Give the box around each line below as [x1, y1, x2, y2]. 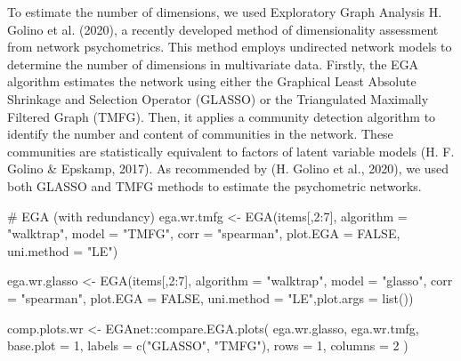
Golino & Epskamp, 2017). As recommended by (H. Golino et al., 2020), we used [7, 159, 449, 178]
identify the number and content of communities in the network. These [7, 124, 393, 143]
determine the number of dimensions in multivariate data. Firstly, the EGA [7, 54, 419, 73]
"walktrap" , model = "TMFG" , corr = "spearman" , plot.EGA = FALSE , [7, 224, 400, 243]
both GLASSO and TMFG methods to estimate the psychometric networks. [7, 176, 422, 195]
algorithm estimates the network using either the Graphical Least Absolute [7, 72, 417, 91]
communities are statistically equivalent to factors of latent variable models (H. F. [7, 141, 455, 160]
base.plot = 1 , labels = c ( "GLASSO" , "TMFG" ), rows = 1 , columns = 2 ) [7, 336, 408, 355]
